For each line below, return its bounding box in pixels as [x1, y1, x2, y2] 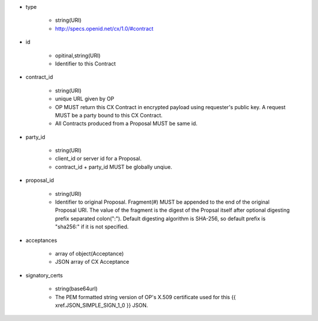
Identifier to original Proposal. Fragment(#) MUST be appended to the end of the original [55, 198, 270, 206]
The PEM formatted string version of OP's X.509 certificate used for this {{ [55, 293, 236, 300]
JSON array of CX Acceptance [55, 258, 130, 266]
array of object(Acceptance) [55, 250, 124, 257]
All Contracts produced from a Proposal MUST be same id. [55, 120, 198, 127]
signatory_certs [25, 271, 63, 279]
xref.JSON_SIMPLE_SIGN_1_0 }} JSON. [55, 302, 148, 309]
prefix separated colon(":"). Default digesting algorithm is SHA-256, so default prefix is [55, 215, 266, 222]
